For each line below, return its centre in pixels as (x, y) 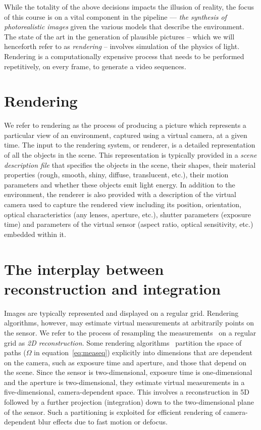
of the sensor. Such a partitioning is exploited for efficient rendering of (113, 412)
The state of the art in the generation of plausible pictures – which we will (119, 36)
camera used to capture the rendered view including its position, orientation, (123, 204)
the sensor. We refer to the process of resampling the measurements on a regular (130, 332)
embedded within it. (35, 234)
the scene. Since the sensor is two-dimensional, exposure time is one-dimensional (128, 372)
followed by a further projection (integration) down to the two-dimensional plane (129, 402)
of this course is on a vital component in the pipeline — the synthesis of (115, 16)
